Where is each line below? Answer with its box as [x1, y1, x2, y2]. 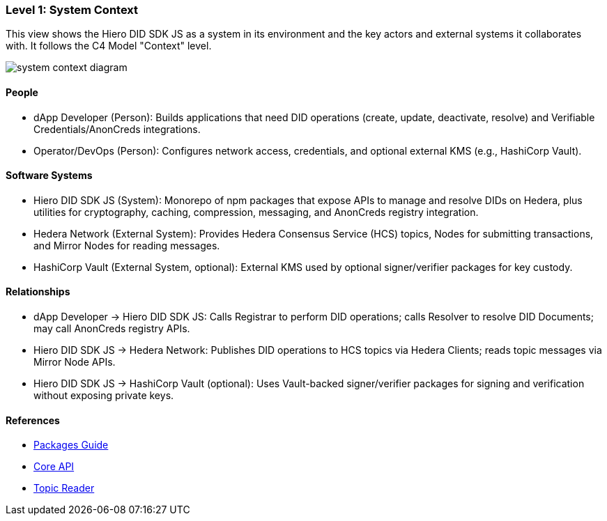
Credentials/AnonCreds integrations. [33, 123, 201, 135]
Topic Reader [33, 482, 95, 495]
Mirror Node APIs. [33, 356, 116, 368]
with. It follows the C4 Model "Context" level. [6, 40, 212, 52]
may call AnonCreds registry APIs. [33, 322, 190, 335]
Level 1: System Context [6, 3, 139, 17]
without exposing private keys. [33, 389, 174, 402]
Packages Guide [33, 439, 109, 451]
